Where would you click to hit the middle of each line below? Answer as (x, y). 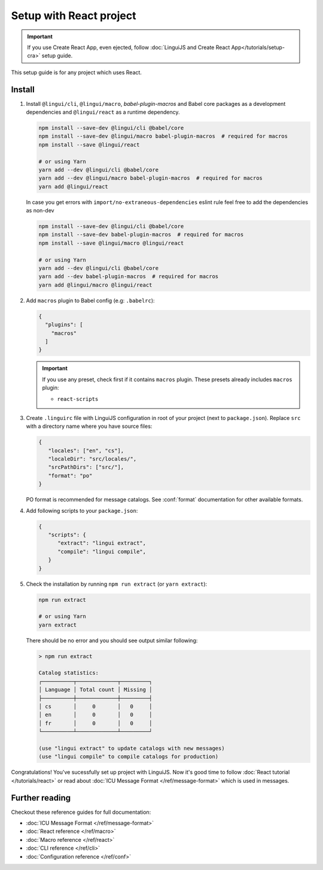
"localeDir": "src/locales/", (92, 459)
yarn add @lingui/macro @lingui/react (95, 285)
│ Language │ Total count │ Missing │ (95, 690)
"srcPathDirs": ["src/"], (86, 467)
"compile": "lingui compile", (102, 551)
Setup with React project (74, 16)
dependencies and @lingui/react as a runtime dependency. (103, 112)
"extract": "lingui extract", (102, 543)
